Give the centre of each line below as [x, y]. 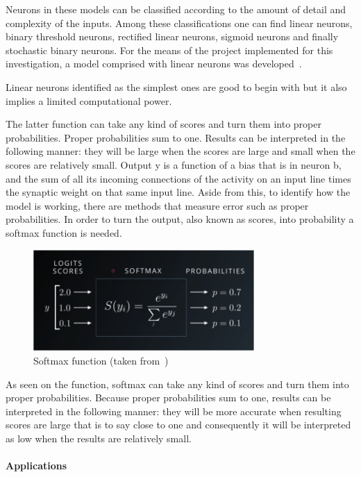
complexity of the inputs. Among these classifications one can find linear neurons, [179, 23]
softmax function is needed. [64, 232]
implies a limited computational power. [89, 100]
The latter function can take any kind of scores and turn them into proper [163, 124]
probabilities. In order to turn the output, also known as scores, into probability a [180, 219]
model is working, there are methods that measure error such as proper [157, 205]
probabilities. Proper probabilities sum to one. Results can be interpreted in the [176, 137]
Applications [36, 466]
